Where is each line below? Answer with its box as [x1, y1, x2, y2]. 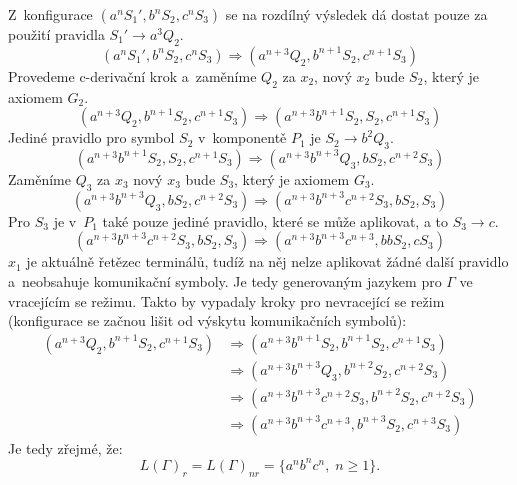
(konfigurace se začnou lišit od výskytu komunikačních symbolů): [8, 310, 407, 331]
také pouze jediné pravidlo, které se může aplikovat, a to [102, 210, 448, 231]
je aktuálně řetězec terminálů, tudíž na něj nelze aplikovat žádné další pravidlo [26, 251, 509, 272]
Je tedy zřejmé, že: [8, 437, 123, 458]
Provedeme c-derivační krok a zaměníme [8, 65, 257, 86]
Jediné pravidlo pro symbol [8, 127, 175, 148]
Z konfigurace [8, 4, 93, 24]
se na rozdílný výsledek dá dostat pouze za [225, 4, 488, 24]
